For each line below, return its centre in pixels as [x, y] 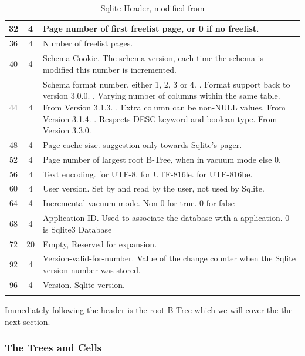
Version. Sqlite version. [84, 284]
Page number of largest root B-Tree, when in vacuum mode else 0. [162, 159]
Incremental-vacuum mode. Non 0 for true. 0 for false [139, 203]
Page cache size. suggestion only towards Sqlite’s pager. [143, 144]
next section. [28, 321]
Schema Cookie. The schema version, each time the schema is [153, 58]
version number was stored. [92, 270]
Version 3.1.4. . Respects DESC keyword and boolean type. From [160, 118]
